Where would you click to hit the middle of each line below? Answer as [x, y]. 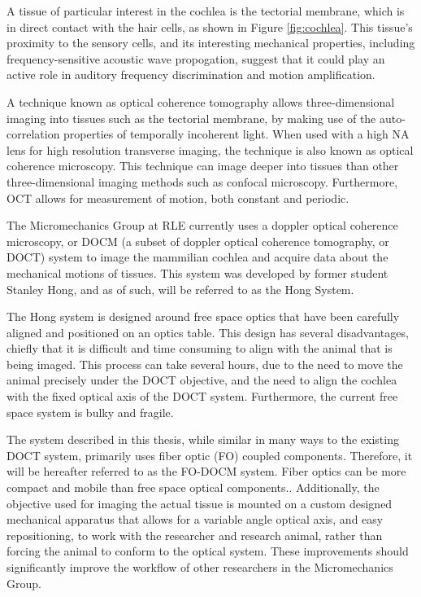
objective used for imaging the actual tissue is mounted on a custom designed [200, 503]
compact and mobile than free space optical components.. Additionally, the [193, 487]
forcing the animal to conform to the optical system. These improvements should [208, 551]
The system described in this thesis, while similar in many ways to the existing [203, 439]
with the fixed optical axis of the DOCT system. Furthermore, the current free [202, 396]
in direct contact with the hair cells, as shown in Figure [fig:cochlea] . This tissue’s [210, 26]
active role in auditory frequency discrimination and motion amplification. [191, 75]
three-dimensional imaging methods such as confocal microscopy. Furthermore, [202, 181]
